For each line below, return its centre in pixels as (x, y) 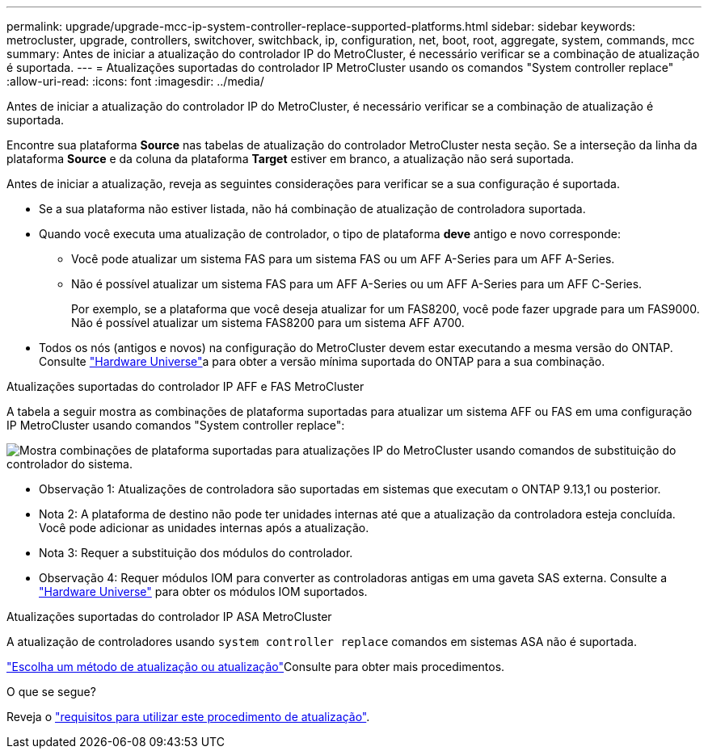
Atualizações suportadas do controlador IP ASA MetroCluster (169, 617)
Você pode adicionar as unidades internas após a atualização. (204, 528)
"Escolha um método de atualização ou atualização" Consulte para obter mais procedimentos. (256, 667)
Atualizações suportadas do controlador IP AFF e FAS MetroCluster (185, 386)
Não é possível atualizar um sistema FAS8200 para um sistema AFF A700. (268, 323)
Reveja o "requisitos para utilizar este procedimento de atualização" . (188, 717)
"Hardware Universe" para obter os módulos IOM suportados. (203, 591)
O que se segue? (51, 692)
